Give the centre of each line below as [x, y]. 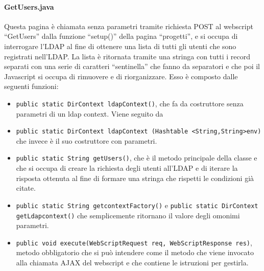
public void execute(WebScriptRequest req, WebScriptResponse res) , [134, 242]
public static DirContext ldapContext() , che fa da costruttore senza [130, 103]
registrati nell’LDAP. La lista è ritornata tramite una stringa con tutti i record [127, 56]
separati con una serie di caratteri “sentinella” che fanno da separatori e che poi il [132, 66]
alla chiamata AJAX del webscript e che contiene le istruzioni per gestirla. [132, 263]
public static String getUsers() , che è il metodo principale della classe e [137, 158]
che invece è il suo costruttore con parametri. [87, 140]
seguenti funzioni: [31, 86]
